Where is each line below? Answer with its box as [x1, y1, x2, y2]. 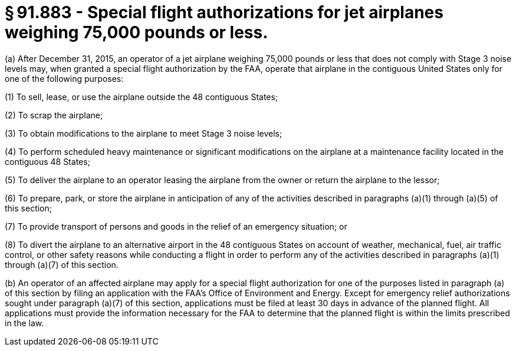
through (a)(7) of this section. [5, 259, 119, 270]
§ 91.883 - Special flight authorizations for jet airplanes [5, 2, 443, 22]
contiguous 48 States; [5, 156, 90, 167]
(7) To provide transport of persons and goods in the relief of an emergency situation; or [5, 221, 347, 231]
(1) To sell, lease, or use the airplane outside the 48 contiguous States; [5, 91, 278, 102]
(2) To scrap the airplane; [5, 110, 103, 120]
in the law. [5, 317, 44, 328]
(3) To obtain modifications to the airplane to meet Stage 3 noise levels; [5, 128, 282, 138]
